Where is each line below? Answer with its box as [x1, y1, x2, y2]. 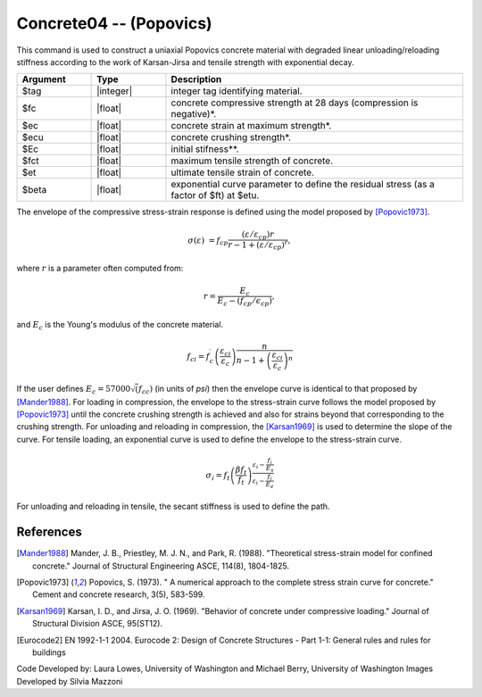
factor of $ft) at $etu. [170, 189, 260, 202]
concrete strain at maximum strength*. [170, 120, 332, 132]
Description [170, 73, 222, 86]
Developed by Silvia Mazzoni [16, 676, 123, 686]
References [16, 525, 82, 540]
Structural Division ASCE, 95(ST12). [32, 618, 163, 629]
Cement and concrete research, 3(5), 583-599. [32, 589, 205, 600]
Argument [21, 73, 66, 86]
